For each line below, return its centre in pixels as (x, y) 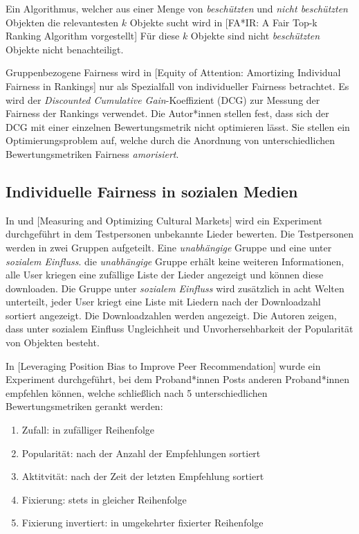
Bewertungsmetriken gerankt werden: (84, 406)
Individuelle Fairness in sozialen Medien (152, 191)
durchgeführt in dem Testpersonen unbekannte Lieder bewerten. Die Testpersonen (180, 234)
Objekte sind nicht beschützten (255, 36)
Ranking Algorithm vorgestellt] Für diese (93, 36)
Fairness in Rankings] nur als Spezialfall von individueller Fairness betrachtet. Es (177, 86)
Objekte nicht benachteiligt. (65, 49)
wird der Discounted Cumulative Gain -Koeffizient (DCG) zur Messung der (163, 99)
